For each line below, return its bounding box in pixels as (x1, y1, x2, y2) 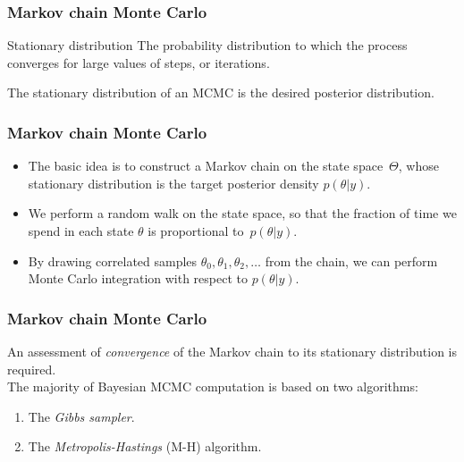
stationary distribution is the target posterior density (28, 173, 319, 192)
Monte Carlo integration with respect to (28, 269, 248, 288)
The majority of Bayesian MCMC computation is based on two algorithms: (7, 377, 418, 396)
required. (7, 359, 56, 378)
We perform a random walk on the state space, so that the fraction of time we (28, 204, 457, 223)
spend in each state (28, 222, 134, 239)
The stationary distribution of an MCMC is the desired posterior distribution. (7, 83, 434, 102)
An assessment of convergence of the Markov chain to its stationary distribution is (7, 342, 457, 360)
